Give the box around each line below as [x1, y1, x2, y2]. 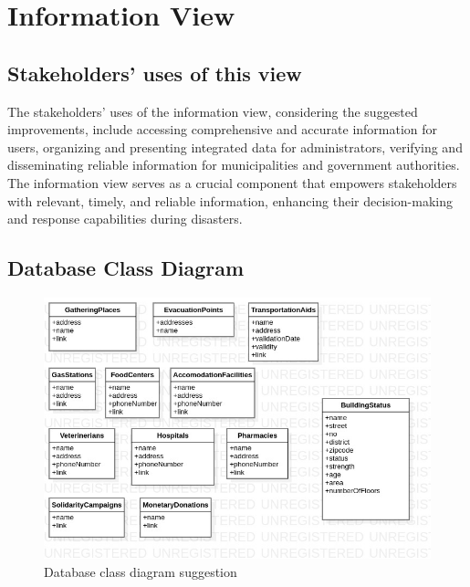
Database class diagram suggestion [44, 561, 237, 581]
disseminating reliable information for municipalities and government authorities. [7, 155, 460, 174]
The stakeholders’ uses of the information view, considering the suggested [7, 101, 418, 121]
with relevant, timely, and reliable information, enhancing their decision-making [7, 191, 453, 210]
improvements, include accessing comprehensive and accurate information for [7, 120, 438, 139]
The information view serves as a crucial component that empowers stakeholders [7, 173, 457, 192]
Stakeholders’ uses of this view [7, 58, 302, 87]
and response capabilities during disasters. [7, 209, 243, 228]
